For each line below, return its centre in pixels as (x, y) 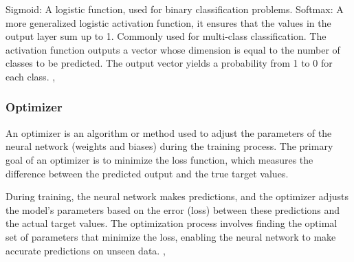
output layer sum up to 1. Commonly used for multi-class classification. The (166, 36)
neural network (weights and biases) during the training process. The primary (169, 146)
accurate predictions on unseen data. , (86, 250)
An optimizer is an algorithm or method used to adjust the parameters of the (169, 132)
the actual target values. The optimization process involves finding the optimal (172, 223)
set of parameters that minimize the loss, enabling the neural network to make (171, 236)
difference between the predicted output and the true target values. (147, 173)
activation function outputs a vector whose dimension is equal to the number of (173, 49)
